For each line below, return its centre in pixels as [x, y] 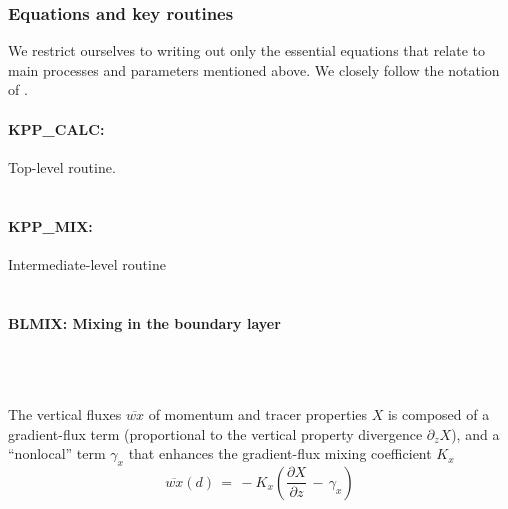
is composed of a [438, 413]
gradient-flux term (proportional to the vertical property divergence [215, 433]
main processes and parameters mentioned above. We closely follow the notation [254, 69]
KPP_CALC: [56, 128]
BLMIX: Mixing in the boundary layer [144, 322]
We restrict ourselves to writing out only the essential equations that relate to [247, 50]
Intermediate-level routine [87, 263]
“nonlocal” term [57, 453]
